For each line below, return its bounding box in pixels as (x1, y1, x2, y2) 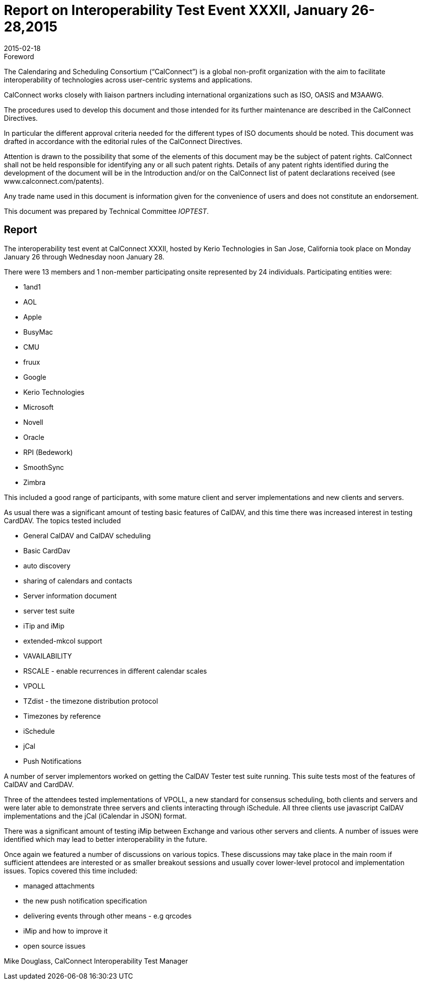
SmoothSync (23, 463, 64, 471)
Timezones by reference (23, 711, 101, 720)
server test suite (23, 606, 75, 615)
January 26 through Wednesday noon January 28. (4, 252, 165, 261)
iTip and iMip (23, 621, 64, 630)
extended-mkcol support (23, 636, 103, 645)
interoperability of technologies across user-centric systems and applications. (4, 75, 253, 84)
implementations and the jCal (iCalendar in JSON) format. (4, 811, 187, 820)
